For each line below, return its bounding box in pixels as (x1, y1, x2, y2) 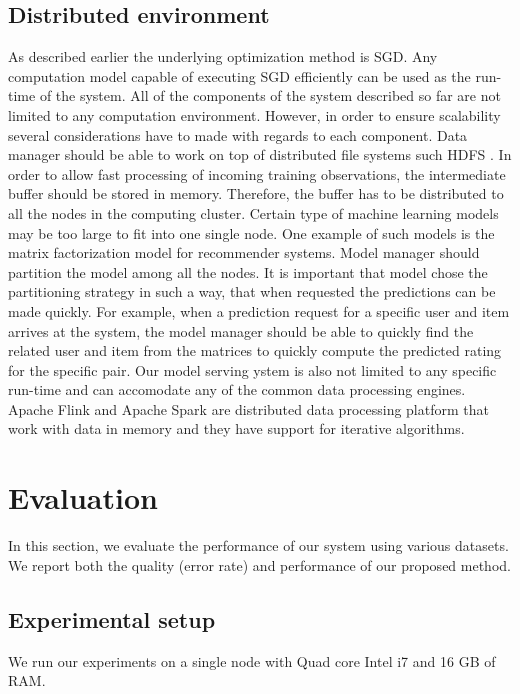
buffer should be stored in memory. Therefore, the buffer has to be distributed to (8, 183, 504, 204)
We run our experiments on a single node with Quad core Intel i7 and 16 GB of (8, 650, 496, 671)
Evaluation (8, 477, 158, 518)
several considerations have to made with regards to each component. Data (8, 124, 468, 145)
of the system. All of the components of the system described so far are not (39, 85, 501, 106)
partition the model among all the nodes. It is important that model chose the (8, 261, 488, 282)
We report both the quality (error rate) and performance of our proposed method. (8, 554, 511, 575)
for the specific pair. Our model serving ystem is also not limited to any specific (8, 359, 497, 380)
